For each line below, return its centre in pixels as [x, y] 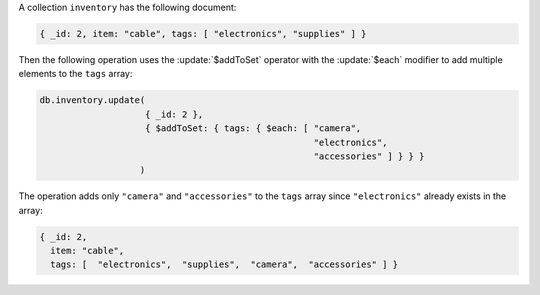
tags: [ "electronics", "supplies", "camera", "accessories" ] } [224, 264]
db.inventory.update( [92, 100]
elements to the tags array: [75, 74]
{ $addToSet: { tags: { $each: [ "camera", [253, 128]
